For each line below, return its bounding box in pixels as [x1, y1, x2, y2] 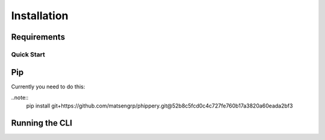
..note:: [11, 94, 29, 102]
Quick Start [11, 50, 45, 58]
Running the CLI [11, 118, 72, 129]
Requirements [11, 32, 66, 42]
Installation [11, 9, 69, 22]
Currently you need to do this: [11, 83, 85, 90]
